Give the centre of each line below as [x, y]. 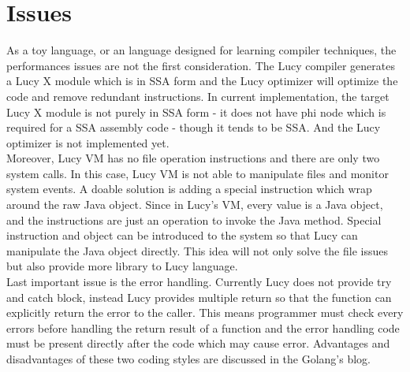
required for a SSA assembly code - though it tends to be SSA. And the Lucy [194, 127]
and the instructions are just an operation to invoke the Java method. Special [194, 219]
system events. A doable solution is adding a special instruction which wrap [189, 189]
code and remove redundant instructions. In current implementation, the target [198, 96]
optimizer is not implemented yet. [88, 142]
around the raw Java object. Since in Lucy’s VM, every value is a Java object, [195, 205]
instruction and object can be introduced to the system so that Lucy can [182, 235]
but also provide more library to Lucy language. [122, 266]
